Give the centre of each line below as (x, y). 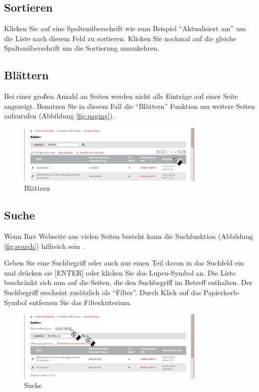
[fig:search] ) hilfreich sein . (44, 246)
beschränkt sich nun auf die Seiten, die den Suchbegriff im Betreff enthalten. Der (128, 282)
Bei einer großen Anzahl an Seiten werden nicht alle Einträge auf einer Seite (121, 96)
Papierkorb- (221, 292)
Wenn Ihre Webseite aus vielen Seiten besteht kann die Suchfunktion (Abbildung (129, 236)
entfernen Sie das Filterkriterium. (81, 302)
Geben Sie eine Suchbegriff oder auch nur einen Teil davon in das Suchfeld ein (124, 263)
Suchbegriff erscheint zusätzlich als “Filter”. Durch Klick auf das (103, 292)
